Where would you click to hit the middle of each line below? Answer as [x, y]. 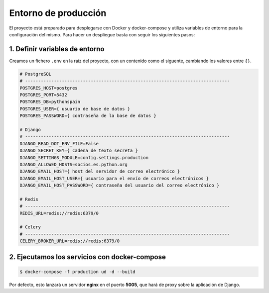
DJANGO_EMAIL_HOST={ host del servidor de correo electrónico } [100, 171]
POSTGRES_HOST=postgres [49, 88]
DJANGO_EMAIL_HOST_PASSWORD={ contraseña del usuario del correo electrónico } [120, 186]
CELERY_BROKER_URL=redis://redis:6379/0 [69, 241]
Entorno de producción [58, 13]
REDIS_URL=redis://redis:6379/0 [59, 213]
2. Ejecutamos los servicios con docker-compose [88, 257]
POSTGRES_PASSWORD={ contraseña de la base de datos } [88, 116]
